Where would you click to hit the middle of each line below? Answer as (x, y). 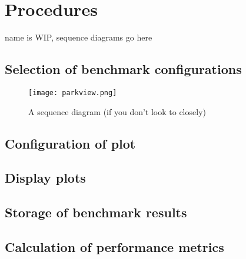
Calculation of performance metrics (114, 246)
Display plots (45, 178)
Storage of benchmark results (96, 212)
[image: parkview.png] (73, 92)
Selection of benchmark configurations (123, 69)
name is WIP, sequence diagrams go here (79, 37)
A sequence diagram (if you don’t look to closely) (117, 111)
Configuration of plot (70, 143)
